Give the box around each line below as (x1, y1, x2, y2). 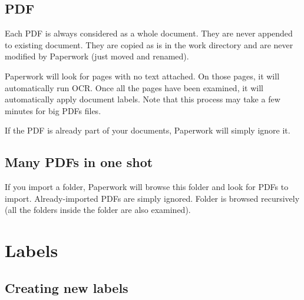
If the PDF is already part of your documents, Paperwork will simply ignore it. (5, 124, 290, 136)
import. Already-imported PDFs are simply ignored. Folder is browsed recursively (5, 192, 300, 204)
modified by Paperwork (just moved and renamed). (5, 50, 189, 62)
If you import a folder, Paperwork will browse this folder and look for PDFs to (5, 181, 289, 193)
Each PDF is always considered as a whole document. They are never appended (5, 27, 293, 39)
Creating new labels (5, 278, 128, 296)
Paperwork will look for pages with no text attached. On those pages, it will (5, 69, 280, 82)
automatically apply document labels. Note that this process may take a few (5, 93, 280, 105)
